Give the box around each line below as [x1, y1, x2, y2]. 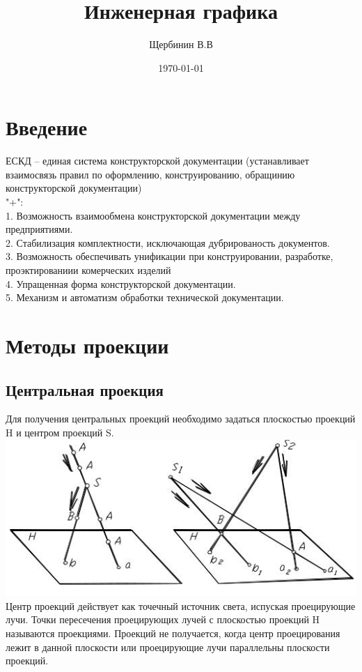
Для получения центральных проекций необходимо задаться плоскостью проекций [6, 411, 356, 426]
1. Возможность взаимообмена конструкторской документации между [6, 208, 301, 222]
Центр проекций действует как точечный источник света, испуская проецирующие [6, 598, 356, 613]
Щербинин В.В [149, 37, 213, 52]
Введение [6, 113, 88, 142]
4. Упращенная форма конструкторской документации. [6, 276, 236, 291]
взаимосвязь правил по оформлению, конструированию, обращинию [6, 167, 295, 181]
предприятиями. [6, 222, 73, 236]
